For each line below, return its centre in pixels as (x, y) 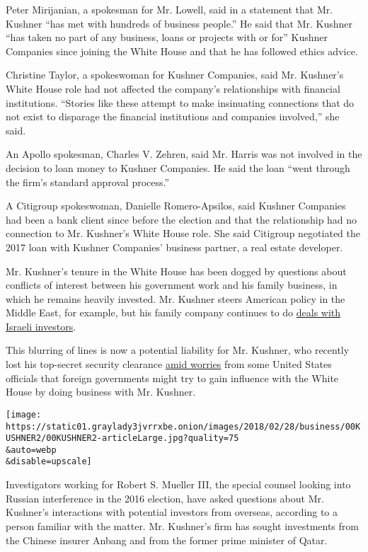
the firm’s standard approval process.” (88, 182)
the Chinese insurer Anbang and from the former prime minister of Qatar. (167, 540)
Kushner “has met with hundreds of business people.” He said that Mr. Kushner (179, 23)
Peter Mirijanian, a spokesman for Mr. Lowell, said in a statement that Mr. (169, 9)
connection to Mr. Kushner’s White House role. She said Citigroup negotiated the (183, 233)
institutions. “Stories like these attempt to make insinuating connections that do (180, 102)
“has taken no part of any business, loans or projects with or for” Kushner (167, 37)
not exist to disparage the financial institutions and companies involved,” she (173, 116)
